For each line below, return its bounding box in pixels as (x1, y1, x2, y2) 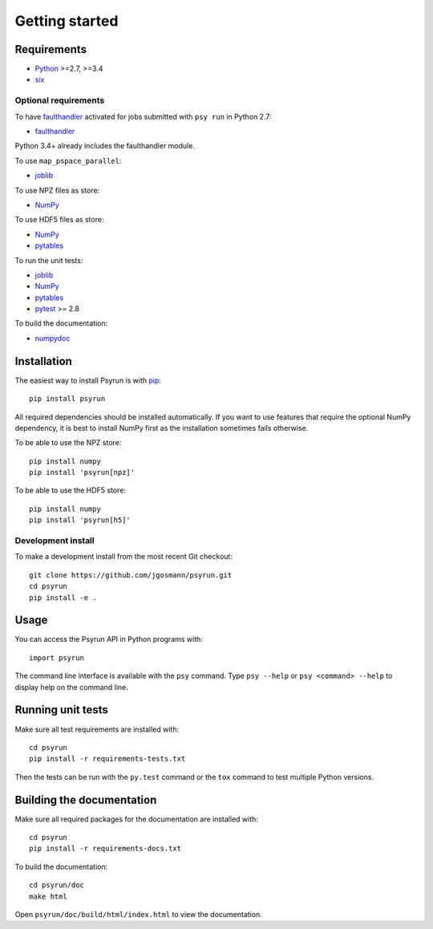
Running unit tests (14, 703, 108, 717)
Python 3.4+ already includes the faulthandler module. (14, 141, 196, 151)
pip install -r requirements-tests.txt (29, 754, 186, 764)
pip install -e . (29, 593, 97, 602)
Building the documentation (14, 793, 157, 806)
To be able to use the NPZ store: (14, 438, 122, 448)
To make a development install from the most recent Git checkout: (14, 552, 233, 562)
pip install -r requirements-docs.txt (29, 844, 182, 854)
